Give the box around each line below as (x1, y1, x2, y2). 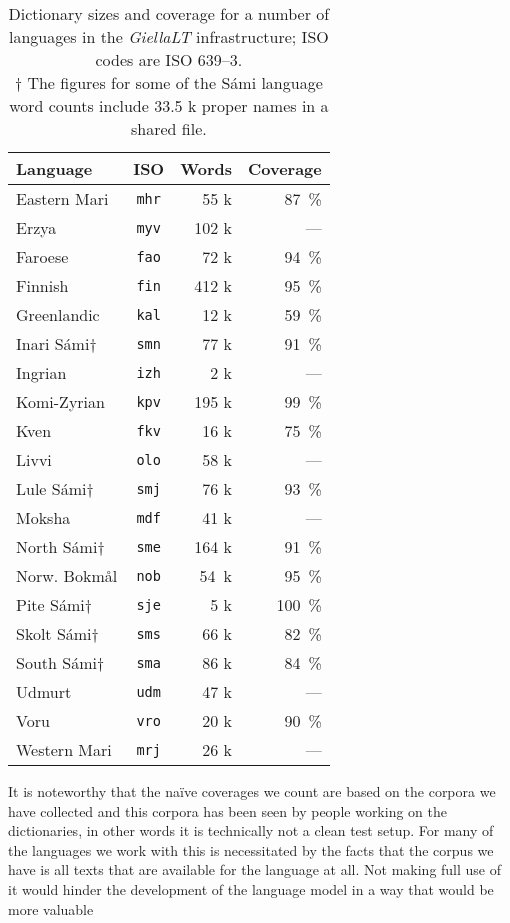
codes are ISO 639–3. (95, 48, 243, 71)
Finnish (16, 274, 69, 297)
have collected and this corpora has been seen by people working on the (8, 800, 447, 821)
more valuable (8, 898, 94, 919)
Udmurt (16, 680, 72, 703)
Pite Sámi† (16, 593, 92, 616)
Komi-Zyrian (16, 390, 105, 413)
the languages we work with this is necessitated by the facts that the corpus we (8, 839, 494, 860)
